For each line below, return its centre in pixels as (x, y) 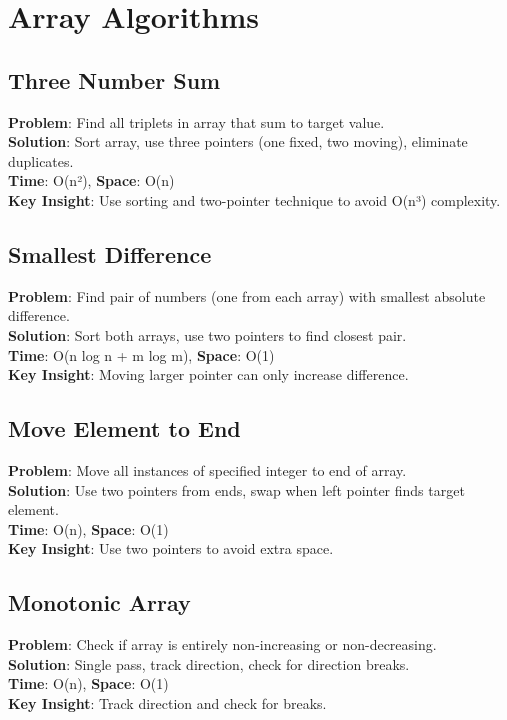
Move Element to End (124, 428)
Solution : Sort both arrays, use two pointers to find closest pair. (207, 334)
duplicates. (41, 160)
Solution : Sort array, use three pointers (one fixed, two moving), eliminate (238, 141)
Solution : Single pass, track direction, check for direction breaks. (209, 663)
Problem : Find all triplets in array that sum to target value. (196, 121)
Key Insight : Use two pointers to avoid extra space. (171, 548)
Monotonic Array (99, 602)
